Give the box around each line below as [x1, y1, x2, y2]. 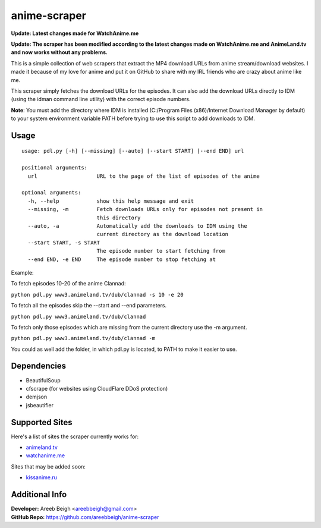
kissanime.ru [26, 474, 58, 481]
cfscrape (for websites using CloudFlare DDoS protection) [26, 385, 168, 392]
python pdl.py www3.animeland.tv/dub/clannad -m [11, 335, 156, 342]
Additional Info [11, 489, 67, 499]
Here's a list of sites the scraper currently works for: [11, 433, 139, 440]
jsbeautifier [26, 401, 53, 408]
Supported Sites [11, 417, 73, 428]
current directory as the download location [96, 231, 229, 238]
